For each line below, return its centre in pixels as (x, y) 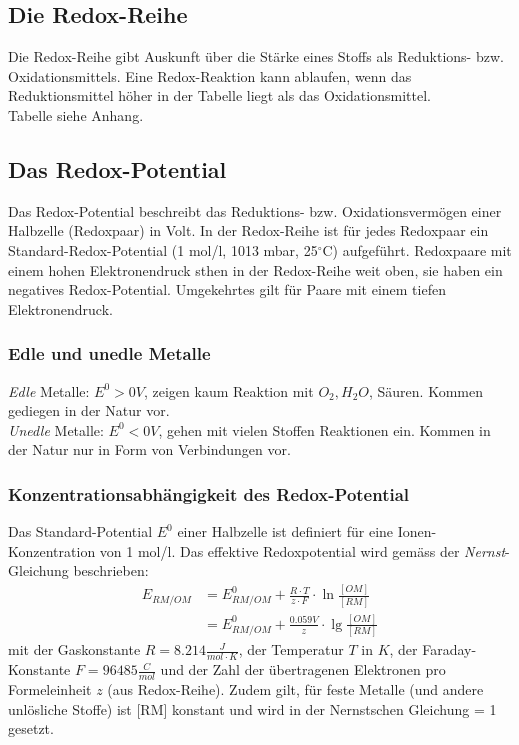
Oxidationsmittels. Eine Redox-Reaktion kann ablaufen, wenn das (210, 75)
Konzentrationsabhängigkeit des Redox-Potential (209, 493)
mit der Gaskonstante (74, 649)
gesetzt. (31, 728)
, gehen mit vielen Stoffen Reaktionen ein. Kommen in (324, 429)
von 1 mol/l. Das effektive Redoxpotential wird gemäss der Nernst (302, 550)
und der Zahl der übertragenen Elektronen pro (303, 669)
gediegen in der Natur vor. (89, 410)
